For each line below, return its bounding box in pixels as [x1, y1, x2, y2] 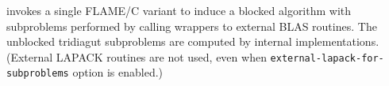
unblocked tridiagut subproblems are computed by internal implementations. [6, 33, 379, 50]
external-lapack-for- [270, 52, 384, 64]
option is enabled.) [72, 64, 164, 80]
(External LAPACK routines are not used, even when [6, 48, 267, 65]
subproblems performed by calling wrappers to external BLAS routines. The [6, 17, 377, 34]
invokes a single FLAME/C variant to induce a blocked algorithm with [6, 2, 352, 18]
